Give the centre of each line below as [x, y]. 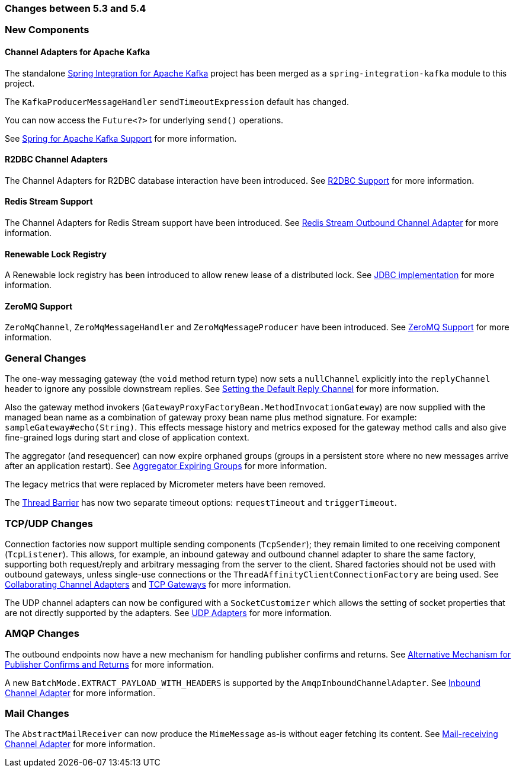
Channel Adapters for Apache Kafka [78, 52]
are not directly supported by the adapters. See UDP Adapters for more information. [168, 613]
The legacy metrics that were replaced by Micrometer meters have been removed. [165, 484]
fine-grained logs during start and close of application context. [127, 438]
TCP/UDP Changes [49, 523]
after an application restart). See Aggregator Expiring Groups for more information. [166, 466]
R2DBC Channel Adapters [56, 159]
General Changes [46, 358]
